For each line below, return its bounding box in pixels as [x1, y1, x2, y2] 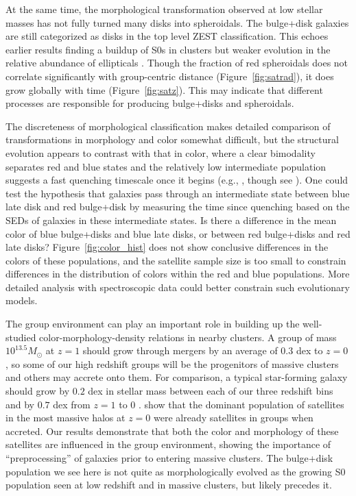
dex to [296, 343, 323, 358]
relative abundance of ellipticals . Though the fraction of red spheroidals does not [5, 55, 348, 70]
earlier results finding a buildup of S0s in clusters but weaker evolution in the [5, 42, 331, 56]
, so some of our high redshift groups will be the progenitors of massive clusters [5, 356, 339, 371]
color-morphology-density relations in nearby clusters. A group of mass [39, 330, 337, 344]
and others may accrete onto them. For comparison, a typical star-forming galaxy [5, 370, 348, 384]
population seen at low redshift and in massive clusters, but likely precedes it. [5, 478, 332, 492]
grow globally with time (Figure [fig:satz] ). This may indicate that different [5, 82, 323, 97]
